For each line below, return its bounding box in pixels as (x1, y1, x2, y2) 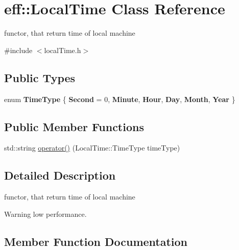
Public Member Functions (4, 118, 144, 134)
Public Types (4, 69, 76, 85)
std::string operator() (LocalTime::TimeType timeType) (4, 142, 180, 153)
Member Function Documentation (4, 233, 188, 249)
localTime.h (44, 44, 81, 55)
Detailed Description (4, 167, 116, 183)
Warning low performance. (4, 208, 87, 219)
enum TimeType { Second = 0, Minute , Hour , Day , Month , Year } (4, 93, 235, 104)
